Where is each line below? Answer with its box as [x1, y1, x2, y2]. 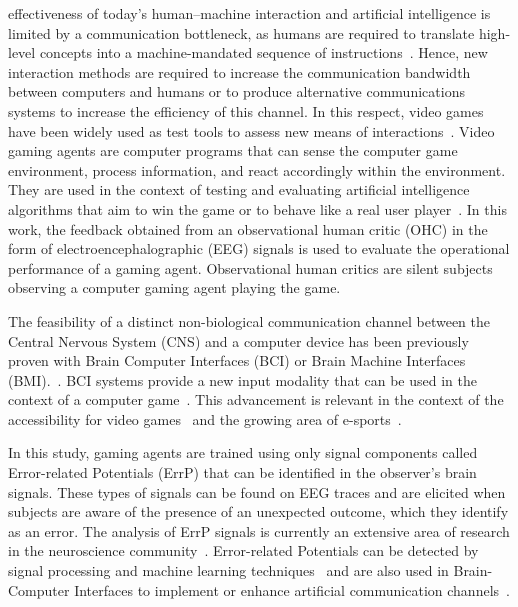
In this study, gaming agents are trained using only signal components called [8, 442, 478, 463]
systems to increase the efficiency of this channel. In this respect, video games [8, 100, 484, 121]
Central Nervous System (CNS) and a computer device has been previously [8, 330, 469, 351]
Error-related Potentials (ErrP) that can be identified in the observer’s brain [8, 462, 477, 483]
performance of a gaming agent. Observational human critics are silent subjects [8, 257, 493, 278]
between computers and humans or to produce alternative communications [8, 81, 465, 102]
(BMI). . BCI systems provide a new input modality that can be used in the [8, 369, 477, 390]
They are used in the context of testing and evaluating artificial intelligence [8, 179, 470, 200]
